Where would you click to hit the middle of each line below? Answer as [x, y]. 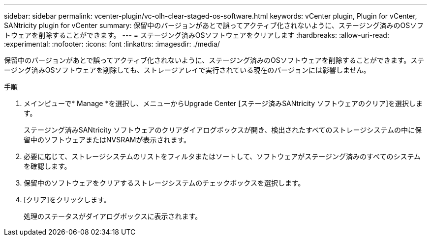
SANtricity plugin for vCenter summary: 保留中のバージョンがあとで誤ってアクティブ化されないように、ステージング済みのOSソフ [214, 25]
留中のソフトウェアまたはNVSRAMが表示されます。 [107, 140]
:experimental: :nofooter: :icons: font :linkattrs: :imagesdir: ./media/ [112, 44]
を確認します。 [47, 166]
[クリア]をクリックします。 [67, 200]
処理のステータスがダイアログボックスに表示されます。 [113, 216]
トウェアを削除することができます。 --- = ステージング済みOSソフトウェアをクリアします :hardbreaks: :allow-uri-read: [197, 35]
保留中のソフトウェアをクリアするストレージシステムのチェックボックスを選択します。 [164, 183]
